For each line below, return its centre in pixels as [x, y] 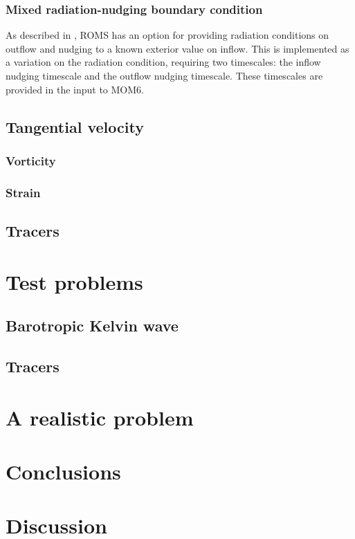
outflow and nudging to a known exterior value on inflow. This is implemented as [177, 48]
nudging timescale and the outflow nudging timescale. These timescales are [164, 75]
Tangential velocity [75, 126]
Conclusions [63, 471]
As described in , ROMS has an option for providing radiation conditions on [167, 35]
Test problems [74, 281]
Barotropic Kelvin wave [92, 326]
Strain [23, 192]
